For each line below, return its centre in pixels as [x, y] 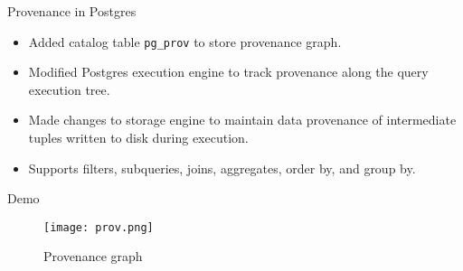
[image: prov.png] [99, 227]
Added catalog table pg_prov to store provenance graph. [185, 41]
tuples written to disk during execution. [138, 138]
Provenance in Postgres [72, 11]
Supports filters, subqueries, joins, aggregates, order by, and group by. [222, 168]
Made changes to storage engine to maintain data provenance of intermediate [242, 120]
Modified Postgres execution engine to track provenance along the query [228, 72]
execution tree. [69, 89]
